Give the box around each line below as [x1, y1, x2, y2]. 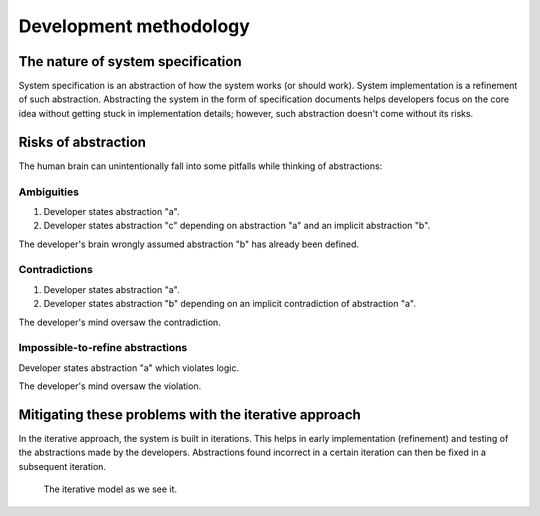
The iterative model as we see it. [43, 483, 178, 495]
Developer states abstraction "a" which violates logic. [18, 361, 240, 374]
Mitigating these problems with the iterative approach [18, 406, 362, 423]
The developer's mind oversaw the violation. [18, 380, 202, 392]
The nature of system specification [18, 53, 242, 70]
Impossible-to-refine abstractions [18, 341, 188, 355]
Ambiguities [18, 185, 80, 199]
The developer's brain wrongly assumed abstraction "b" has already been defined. [18, 238, 360, 250]
